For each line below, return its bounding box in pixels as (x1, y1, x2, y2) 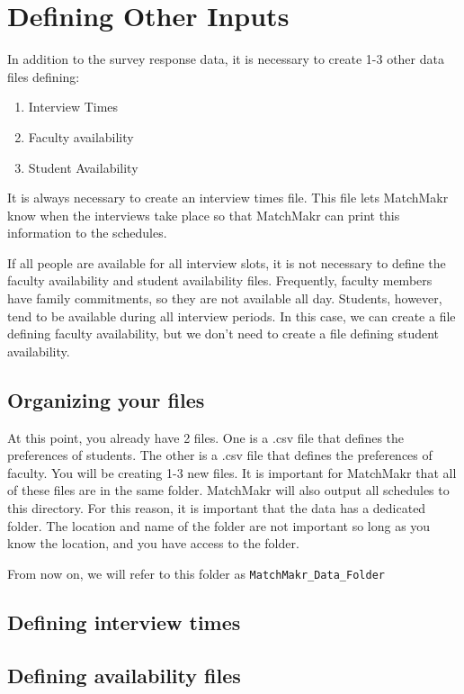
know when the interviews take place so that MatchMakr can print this (7, 205, 400, 224)
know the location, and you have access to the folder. (7, 534, 299, 553)
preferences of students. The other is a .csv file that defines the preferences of (7, 446, 433, 464)
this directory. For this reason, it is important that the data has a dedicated (7, 499, 426, 518)
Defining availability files (7, 661, 241, 689)
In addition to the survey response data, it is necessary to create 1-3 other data (7, 50, 444, 68)
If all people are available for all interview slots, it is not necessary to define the (7, 253, 446, 272)
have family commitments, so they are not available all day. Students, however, (7, 289, 442, 308)
